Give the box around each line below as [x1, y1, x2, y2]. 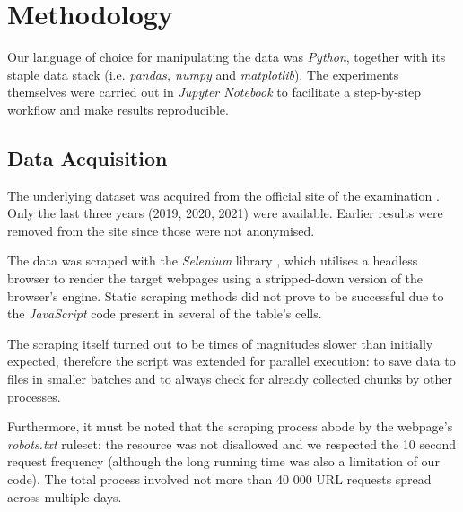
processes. [7, 386, 61, 405]
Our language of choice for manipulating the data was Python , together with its [7, 48, 446, 66]
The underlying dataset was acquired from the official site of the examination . [7, 186, 440, 204]
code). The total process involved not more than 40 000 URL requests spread [7, 470, 432, 489]
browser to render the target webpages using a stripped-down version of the [7, 269, 424, 288]
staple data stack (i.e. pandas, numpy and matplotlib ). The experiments [7, 65, 399, 83]
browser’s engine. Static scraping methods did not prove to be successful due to [7, 286, 444, 305]
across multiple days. [7, 487, 122, 506]
